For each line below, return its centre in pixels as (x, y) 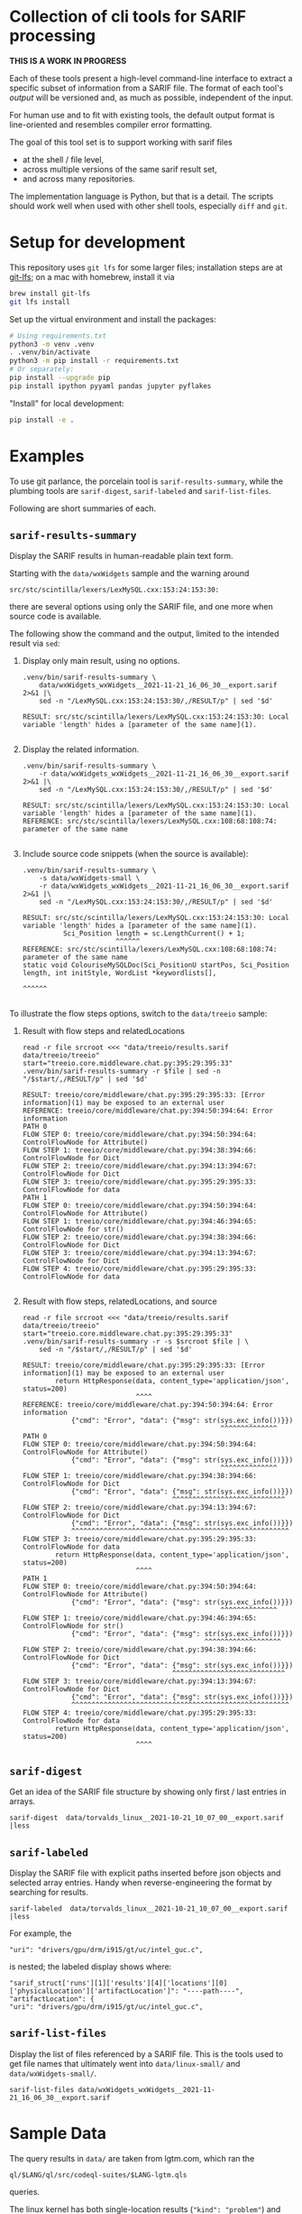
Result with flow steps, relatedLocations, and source (120, 1301)
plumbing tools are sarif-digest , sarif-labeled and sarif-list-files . (141, 490)
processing (53, 36)
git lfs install (40, 302)
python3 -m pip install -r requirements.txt (94, 361)
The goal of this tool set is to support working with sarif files (121, 142)
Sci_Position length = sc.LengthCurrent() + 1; (154, 934)
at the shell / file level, (63, 159)
